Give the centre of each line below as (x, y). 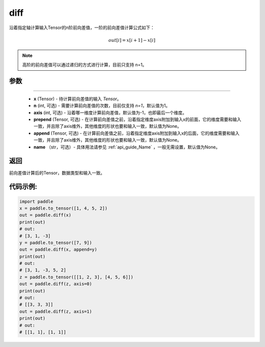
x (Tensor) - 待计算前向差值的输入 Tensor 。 (78, 99)
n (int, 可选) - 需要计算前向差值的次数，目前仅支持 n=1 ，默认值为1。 (102, 106)
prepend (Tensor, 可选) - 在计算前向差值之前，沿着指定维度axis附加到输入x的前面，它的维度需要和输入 (137, 119)
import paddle (36, 201)
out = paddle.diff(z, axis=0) (56, 284)
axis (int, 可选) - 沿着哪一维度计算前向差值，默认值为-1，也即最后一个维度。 (110, 113)
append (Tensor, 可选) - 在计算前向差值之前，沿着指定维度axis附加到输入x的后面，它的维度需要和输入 (137, 133)
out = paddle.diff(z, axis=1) (56, 311)
